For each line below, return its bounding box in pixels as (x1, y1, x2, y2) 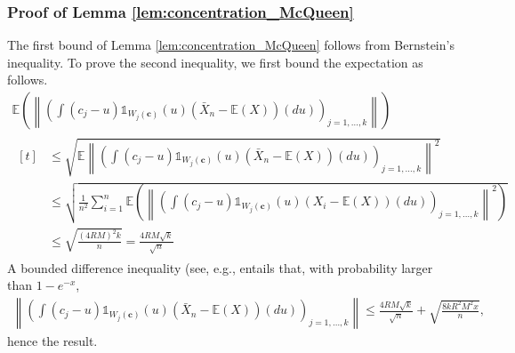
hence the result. (7, 331, 98, 349)
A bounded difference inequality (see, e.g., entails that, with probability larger (7, 258, 433, 277)
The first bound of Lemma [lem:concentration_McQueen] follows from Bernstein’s (7, 36, 455, 54)
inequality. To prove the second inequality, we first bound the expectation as (7, 52, 423, 71)
